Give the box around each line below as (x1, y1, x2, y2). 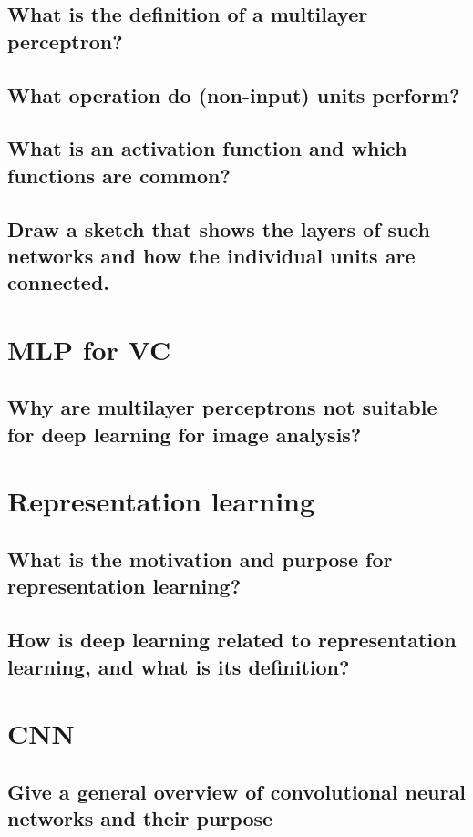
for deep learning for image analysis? (7, 419, 362, 448)
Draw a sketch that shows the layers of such (7, 214, 431, 243)
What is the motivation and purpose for (7, 545, 393, 573)
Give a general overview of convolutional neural (7, 777, 466, 805)
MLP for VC (7, 330, 171, 367)
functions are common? (7, 160, 231, 189)
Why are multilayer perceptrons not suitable (7, 393, 437, 421)
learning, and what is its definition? (7, 652, 350, 680)
